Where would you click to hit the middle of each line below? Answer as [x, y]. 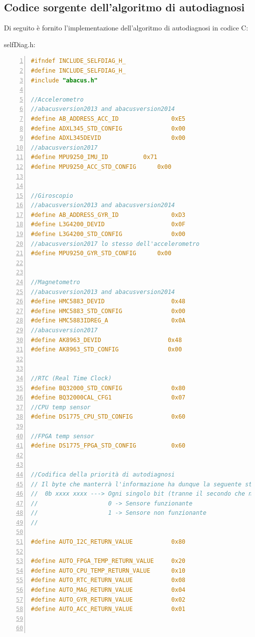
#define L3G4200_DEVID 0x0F [108, 225]
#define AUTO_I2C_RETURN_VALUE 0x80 [108, 542]
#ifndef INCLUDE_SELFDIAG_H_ [78, 61]
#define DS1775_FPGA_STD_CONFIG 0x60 [108, 446]
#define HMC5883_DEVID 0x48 [108, 302]
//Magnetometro [56, 282]
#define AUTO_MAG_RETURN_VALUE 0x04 [108, 590]
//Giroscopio [52, 196]
